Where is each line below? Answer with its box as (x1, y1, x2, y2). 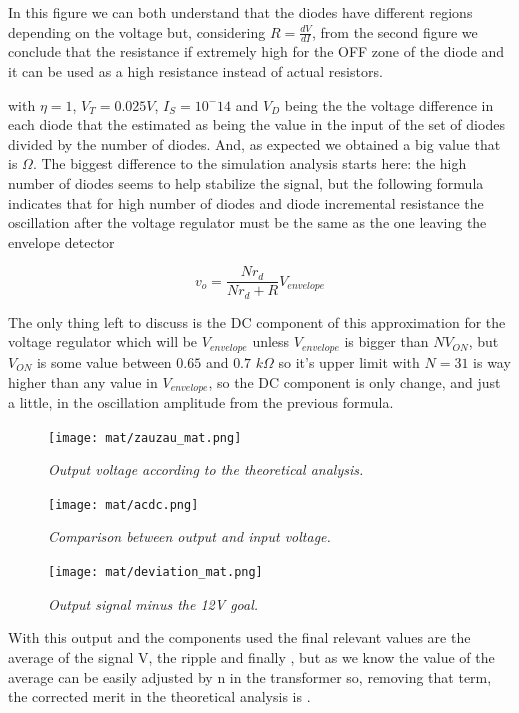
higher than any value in (8, 371, 158, 392)
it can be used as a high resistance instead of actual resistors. (8, 61, 383, 82)
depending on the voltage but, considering (8, 21, 266, 42)
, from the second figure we (312, 21, 478, 42)
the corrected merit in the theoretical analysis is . (8, 686, 311, 707)
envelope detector (8, 231, 115, 252)
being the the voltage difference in (284, 94, 494, 115)
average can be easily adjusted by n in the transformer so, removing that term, (8, 666, 492, 687)
